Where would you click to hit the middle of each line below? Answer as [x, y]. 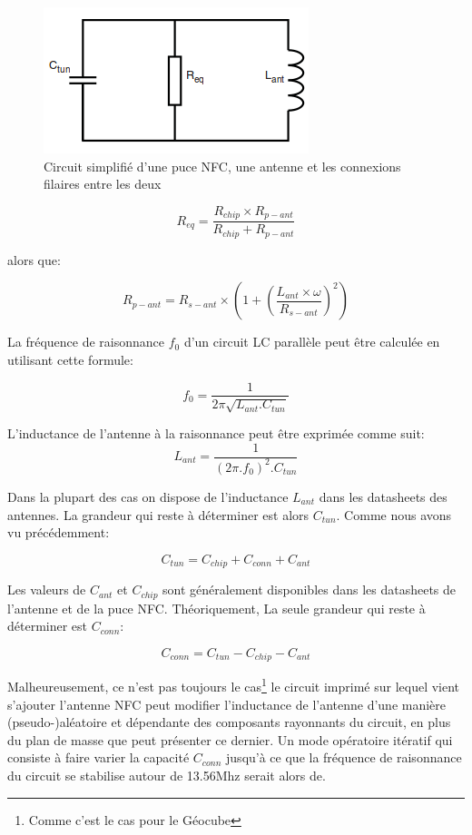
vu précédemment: [59, 532]
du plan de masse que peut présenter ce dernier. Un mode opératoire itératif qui [230, 739]
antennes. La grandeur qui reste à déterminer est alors [158, 514]
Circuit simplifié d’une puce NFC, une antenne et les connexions [222, 166]
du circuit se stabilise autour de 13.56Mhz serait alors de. [167, 775]
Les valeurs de [47, 589]
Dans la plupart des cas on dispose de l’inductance [148, 496]
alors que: [34, 259]
